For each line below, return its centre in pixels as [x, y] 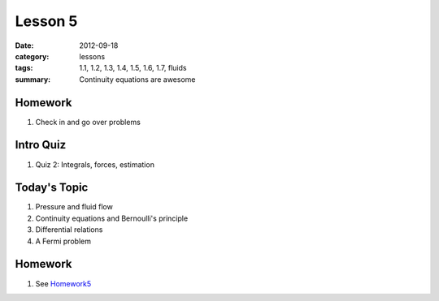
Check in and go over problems [88, 122]
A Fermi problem [63, 241]
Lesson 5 [46, 21]
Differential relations [69, 230]
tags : [24, 68]
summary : [33, 79]
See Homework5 [63, 283]
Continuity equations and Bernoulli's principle [112, 218]
